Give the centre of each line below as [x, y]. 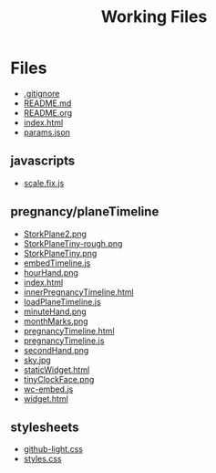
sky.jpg [37, 360]
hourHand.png [51, 272]
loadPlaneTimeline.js [62, 301]
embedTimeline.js [57, 263]
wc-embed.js [48, 389]
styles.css [42, 459]
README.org [48, 112]
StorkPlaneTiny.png [60, 253]
